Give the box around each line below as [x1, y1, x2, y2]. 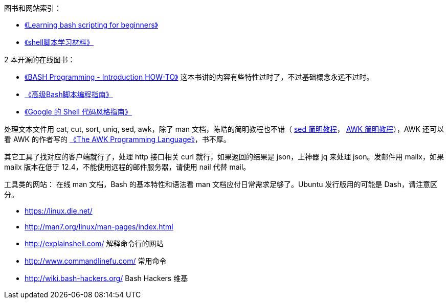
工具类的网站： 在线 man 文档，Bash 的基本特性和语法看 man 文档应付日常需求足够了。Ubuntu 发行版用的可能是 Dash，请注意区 [4, 180, 438, 189]
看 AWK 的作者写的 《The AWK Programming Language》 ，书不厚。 [4, 135, 231, 144]
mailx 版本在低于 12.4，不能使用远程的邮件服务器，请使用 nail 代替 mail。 [4, 162, 251, 171]
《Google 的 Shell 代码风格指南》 [25, 107, 132, 116]
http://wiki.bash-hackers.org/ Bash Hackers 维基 [25, 274, 188, 283]
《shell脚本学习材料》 [25, 38, 94, 46]
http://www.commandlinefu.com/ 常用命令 [25, 257, 167, 265]
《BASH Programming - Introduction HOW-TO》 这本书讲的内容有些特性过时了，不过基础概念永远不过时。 [25, 73, 374, 81]
